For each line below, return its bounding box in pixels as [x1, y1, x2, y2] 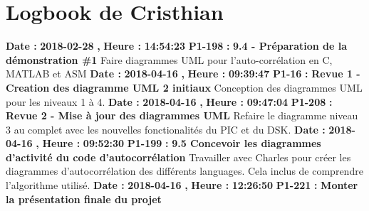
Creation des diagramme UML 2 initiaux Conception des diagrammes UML [6, 80, 363, 94]
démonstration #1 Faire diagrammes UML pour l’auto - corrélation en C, [6, 52, 333, 67]
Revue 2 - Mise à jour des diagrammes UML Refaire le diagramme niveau [6, 108, 358, 123]
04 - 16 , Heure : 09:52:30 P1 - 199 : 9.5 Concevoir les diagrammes [6, 136, 321, 151]
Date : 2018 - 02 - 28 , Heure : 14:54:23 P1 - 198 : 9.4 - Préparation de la [6, 38, 348, 53]
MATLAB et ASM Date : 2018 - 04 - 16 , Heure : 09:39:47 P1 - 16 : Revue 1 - [6, 66, 360, 81]
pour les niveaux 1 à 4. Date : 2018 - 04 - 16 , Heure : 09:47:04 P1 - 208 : [6, 94, 333, 109]
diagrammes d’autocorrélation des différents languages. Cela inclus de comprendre [6, 163, 363, 178]
